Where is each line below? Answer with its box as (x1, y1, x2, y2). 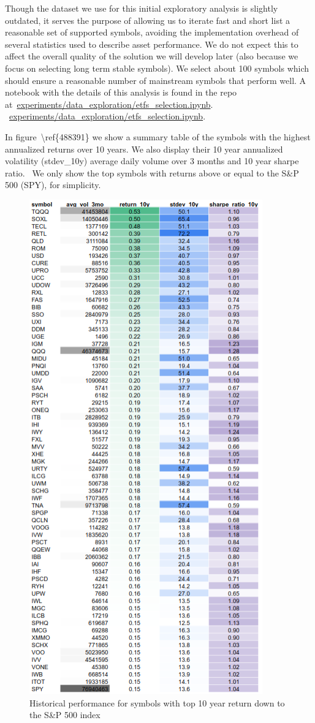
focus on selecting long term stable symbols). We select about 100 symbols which (5, 61, 309, 74)
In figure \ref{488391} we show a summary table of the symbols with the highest (5, 130, 311, 143)
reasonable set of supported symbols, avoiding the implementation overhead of (5, 26, 299, 39)
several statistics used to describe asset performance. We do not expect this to (5, 37, 298, 50)
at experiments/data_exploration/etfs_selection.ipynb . (5, 97, 213, 110)
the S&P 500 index (29, 708, 101, 721)
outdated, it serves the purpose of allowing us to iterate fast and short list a (5, 13, 290, 26)
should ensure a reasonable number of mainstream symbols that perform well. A (5, 74, 306, 86)
